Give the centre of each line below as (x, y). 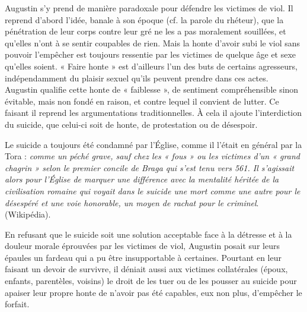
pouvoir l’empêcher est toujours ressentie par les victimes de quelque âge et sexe (151, 54)
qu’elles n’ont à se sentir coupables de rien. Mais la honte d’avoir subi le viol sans (153, 42)
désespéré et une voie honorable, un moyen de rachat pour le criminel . (132, 202)
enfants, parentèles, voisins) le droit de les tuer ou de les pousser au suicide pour (151, 281)
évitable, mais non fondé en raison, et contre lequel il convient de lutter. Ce (142, 101)
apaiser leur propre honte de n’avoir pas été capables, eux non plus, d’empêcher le (153, 292)
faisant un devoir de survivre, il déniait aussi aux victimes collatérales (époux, (146, 269)
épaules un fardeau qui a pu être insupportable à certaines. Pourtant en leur (143, 257)
